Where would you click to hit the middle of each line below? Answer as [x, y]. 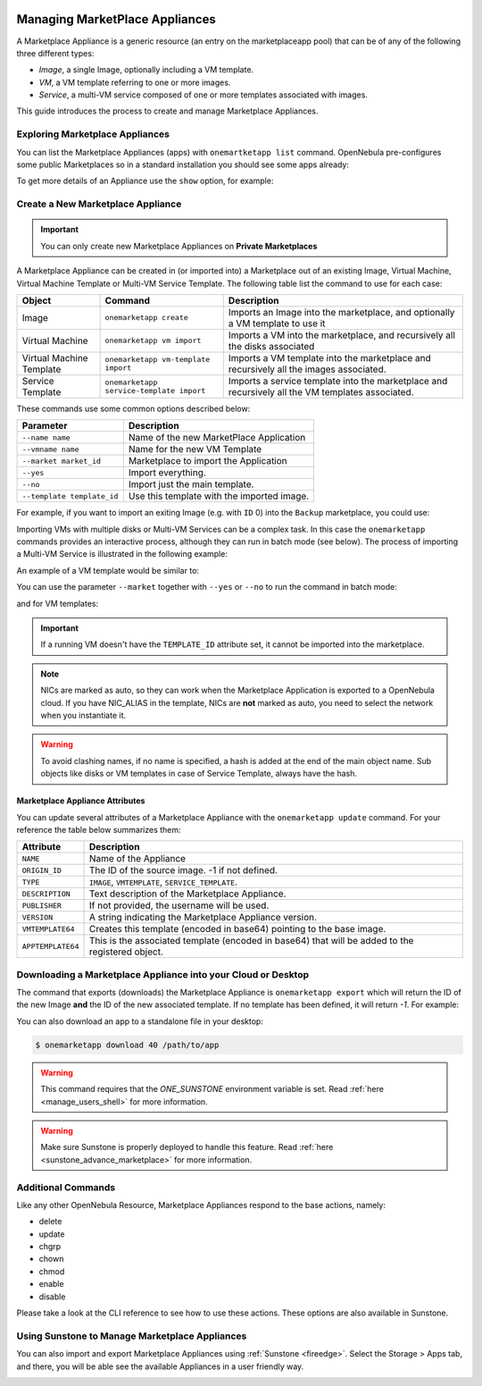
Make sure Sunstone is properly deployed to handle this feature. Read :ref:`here [187, 1147]
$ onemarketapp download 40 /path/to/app [127, 1045]
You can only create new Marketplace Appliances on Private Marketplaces [179, 246]
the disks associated [271, 346]
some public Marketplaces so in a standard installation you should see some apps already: [183, 164]
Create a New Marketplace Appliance [99, 204]
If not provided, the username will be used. [179, 905]
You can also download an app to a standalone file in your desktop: [140, 1021]
